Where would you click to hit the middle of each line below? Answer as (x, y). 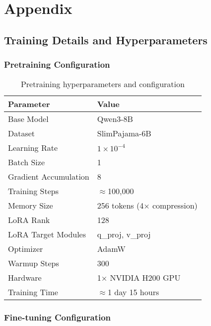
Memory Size (31, 206)
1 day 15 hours (133, 292)
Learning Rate (33, 148)
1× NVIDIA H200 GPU (139, 278)
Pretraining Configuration (57, 64)
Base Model (28, 119)
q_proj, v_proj (124, 234)
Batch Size (26, 162)
